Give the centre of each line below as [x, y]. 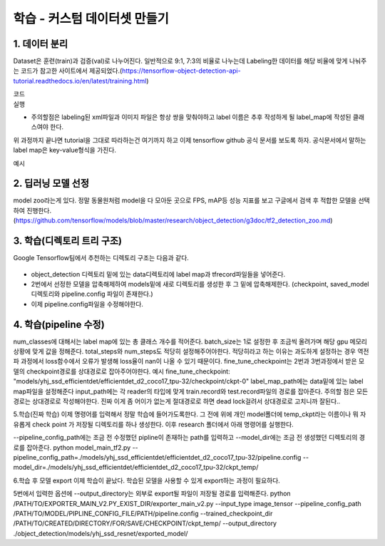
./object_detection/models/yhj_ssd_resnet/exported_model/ [101, 533]
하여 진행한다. [32, 210]
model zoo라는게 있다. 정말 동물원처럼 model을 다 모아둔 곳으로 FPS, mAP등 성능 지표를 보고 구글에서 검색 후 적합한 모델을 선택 [191, 200]
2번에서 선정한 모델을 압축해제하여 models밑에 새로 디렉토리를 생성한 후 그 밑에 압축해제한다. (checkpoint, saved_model [200, 284]
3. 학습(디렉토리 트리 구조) [68, 241]
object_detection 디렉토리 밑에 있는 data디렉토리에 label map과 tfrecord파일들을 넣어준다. [158, 274]
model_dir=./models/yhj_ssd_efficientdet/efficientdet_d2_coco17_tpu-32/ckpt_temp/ [136, 468]
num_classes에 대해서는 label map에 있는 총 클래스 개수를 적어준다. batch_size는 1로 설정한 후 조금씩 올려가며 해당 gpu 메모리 [190, 341]
